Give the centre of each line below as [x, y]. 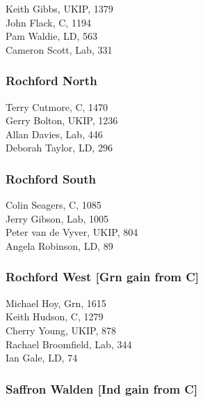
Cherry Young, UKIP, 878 [61, 330]
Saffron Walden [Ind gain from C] [102, 388]
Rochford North [51, 81]
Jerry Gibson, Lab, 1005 [57, 218]
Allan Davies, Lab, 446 [54, 134]
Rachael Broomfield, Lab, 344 [69, 344]
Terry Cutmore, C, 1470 [57, 106]
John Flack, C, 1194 [48, 22]
